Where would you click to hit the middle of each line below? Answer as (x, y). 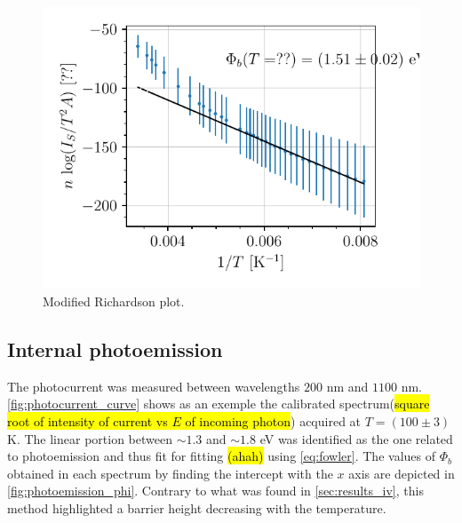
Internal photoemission (115, 349)
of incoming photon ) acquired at (273, 421)
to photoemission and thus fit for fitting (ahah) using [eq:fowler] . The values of (221, 456)
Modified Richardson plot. (114, 301)
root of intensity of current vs (88, 421)
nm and (347, 386)
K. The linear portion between (90, 438)
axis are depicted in (402, 473)
